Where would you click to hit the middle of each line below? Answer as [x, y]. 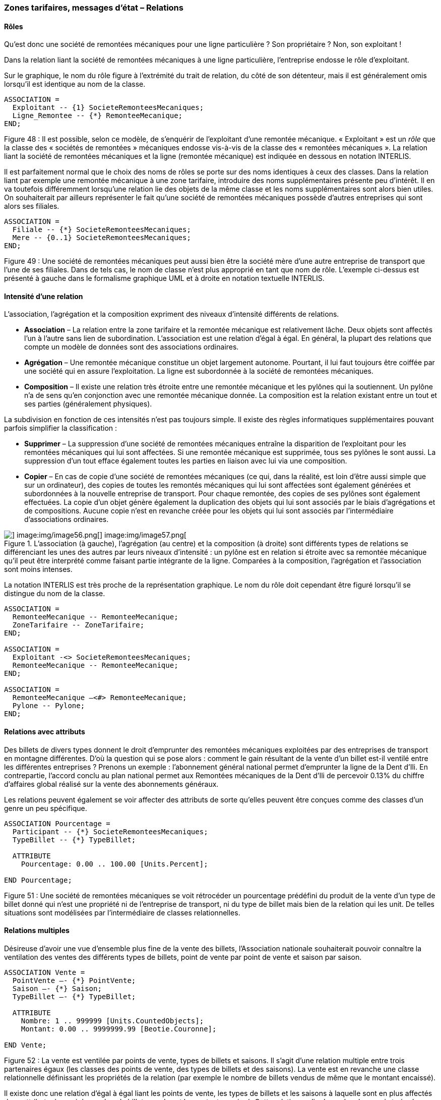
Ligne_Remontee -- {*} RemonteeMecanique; [98, 116]
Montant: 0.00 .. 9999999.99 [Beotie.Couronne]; [119, 1029]
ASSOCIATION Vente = [45, 972]
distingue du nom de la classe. [55, 594]
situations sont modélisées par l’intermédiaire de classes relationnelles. [122, 912]
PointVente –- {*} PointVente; [74, 980]
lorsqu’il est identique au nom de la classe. [75, 84]
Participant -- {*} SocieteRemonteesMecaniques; [110, 831]
